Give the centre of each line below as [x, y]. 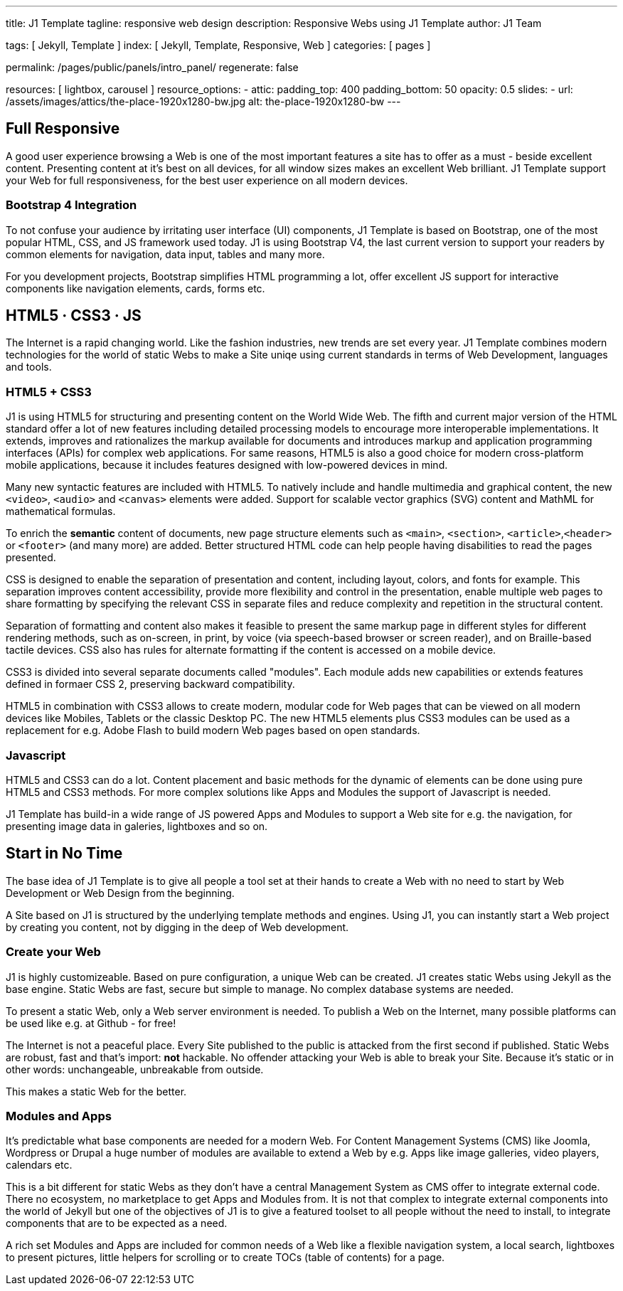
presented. [31, 558]
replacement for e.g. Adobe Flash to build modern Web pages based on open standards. [213, 730]
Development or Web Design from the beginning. [120, 893]
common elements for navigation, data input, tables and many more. [165, 254]
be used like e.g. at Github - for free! [91, 1023]
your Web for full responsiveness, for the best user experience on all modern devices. [207, 180]
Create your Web [53, 952]
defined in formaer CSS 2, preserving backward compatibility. [150, 684]
